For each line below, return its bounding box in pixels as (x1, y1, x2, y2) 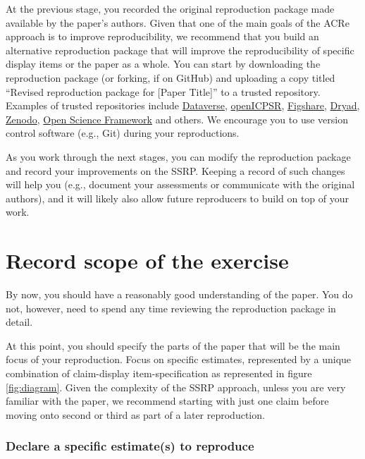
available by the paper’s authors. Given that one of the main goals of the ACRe (6, 15, 349, 30)
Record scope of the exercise (6, 246, 289, 275)
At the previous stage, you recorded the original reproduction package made (6, 1, 335, 16)
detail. (6, 314, 33, 329)
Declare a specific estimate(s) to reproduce (6, 437, 254, 455)
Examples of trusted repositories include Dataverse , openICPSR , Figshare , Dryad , (6, 98, 360, 113)
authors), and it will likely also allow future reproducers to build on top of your (6, 190, 349, 205)
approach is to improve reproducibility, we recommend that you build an (6, 29, 319, 44)
